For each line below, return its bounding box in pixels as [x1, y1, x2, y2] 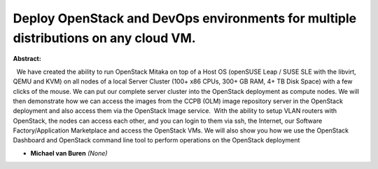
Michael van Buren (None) [30, 149, 108, 157]
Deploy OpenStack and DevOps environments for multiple [13, 11, 357, 26]
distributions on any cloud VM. [13, 30, 196, 46]
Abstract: [13, 55, 41, 63]
